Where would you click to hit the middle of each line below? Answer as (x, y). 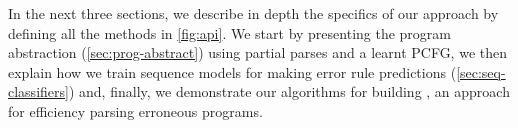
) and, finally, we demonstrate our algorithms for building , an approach (289, 91)
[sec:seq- (481, 71)
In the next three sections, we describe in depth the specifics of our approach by (253, 13)
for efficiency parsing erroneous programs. (135, 110)
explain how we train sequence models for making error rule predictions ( (232, 71)
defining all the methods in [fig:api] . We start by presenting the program (229, 32)
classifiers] (38, 91)
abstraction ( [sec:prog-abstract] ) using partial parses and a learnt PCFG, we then (257, 52)
